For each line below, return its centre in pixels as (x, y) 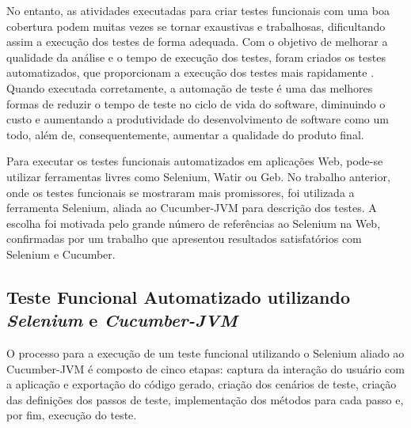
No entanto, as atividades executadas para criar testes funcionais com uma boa (198, 10)
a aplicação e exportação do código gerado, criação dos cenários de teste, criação (202, 384)
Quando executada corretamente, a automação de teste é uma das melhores (190, 87)
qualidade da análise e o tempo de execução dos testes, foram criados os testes (196, 57)
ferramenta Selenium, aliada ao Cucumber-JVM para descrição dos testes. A (192, 208)
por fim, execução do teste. (72, 415)
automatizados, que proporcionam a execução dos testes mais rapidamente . (190, 72)
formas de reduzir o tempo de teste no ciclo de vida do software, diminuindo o (196, 103)
